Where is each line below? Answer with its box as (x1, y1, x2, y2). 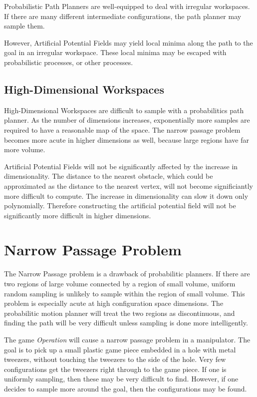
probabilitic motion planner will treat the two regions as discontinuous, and (4, 307, 235, 318)
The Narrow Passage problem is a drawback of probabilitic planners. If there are (4, 268, 250, 279)
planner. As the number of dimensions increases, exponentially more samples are (4, 115, 250, 125)
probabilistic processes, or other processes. (4, 57, 133, 67)
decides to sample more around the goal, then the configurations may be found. (4, 383, 247, 393)
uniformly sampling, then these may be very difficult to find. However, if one (4, 373, 239, 384)
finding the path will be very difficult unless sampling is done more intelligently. (4, 317, 248, 328)
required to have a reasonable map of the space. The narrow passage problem (4, 124, 241, 135)
